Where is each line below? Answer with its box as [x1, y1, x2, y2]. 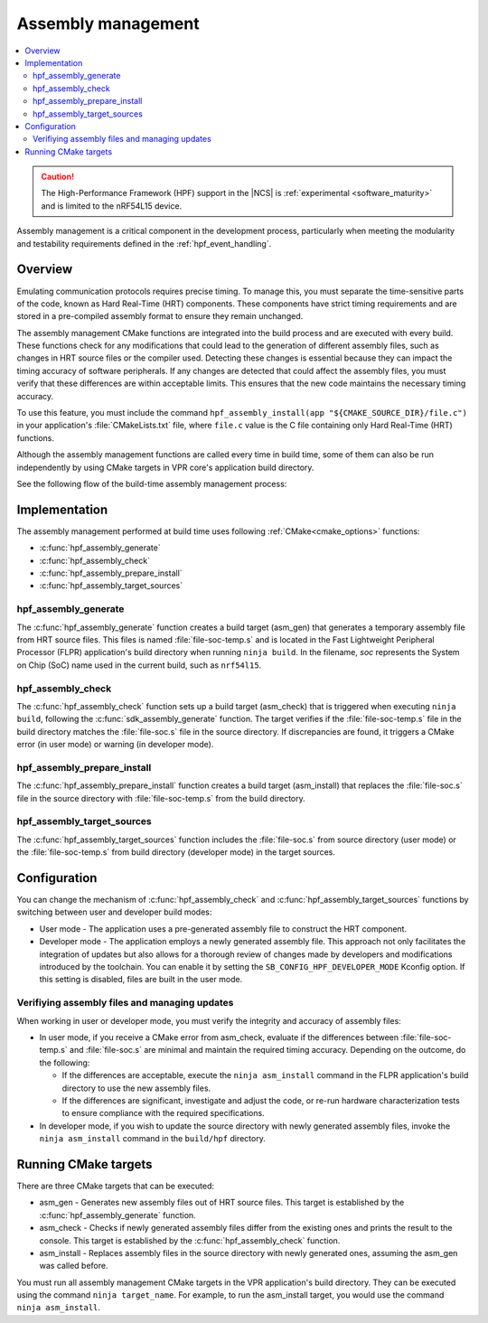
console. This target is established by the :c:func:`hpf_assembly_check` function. [39, 1234, 341, 1246]
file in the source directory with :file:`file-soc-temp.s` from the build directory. [16, 793, 306, 803]
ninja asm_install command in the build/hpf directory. [39, 1133, 266, 1144]
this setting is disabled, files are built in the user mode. [39, 974, 243, 985]
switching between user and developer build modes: [16, 906, 212, 917]
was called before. [39, 1261, 108, 1271]
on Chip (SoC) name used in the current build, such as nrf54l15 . [16, 660, 262, 671]
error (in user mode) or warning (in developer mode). [16, 739, 214, 750]
